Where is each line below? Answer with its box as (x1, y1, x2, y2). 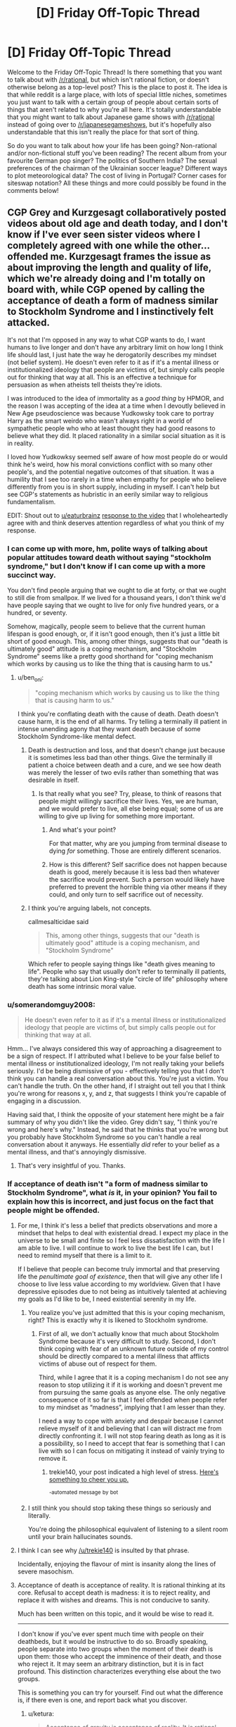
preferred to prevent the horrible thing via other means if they (48, 883, 227, 891)
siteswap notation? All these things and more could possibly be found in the (7, 178, 227, 187)
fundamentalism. (7, 497, 56, 506)
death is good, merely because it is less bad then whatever (48, 868, 220, 876)
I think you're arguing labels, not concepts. (27, 904, 152, 912)
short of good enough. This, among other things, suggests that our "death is (7, 637, 228, 646)
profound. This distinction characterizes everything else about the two (17, 1667, 221, 1676)
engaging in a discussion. (7, 1097, 81, 1105)
